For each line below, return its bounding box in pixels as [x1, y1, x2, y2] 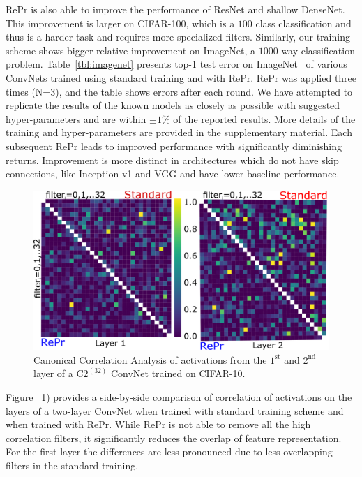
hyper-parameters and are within [6, 111, 146, 126]
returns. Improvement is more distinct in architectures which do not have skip [6, 152, 339, 167]
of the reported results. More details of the [173, 111, 356, 126]
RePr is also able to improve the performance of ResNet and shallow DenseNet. [6, 2, 345, 16]
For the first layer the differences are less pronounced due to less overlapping [6, 444, 333, 459]
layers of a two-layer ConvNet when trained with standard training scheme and [6, 403, 344, 418]
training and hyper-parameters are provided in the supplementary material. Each [6, 125, 352, 140]
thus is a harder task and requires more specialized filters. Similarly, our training [6, 29, 350, 44]
